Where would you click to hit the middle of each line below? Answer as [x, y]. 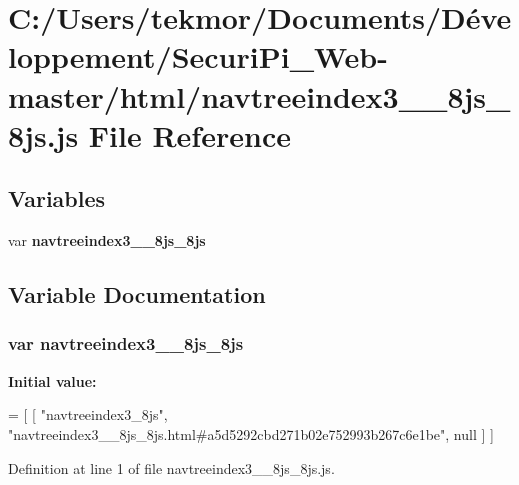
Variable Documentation [137, 294]
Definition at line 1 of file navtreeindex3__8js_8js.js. [171, 467]
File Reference [189, 134]
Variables [57, 198]
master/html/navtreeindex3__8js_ [259, 95]
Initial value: [52, 380]
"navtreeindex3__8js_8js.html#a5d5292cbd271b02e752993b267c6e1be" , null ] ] [251, 433]
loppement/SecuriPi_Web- [198, 56]
